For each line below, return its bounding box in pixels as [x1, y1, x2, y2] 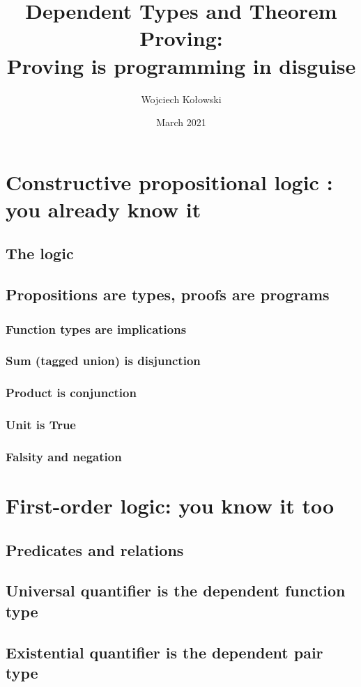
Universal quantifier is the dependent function [6, 580, 346, 601]
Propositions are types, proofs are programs [6, 284, 330, 305]
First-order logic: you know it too [6, 491, 335, 520]
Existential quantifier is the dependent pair [6, 641, 323, 663]
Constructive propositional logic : [6, 167, 333, 196]
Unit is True [6, 416, 76, 433]
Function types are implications [6, 320, 187, 337]
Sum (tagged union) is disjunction [6, 352, 201, 369]
